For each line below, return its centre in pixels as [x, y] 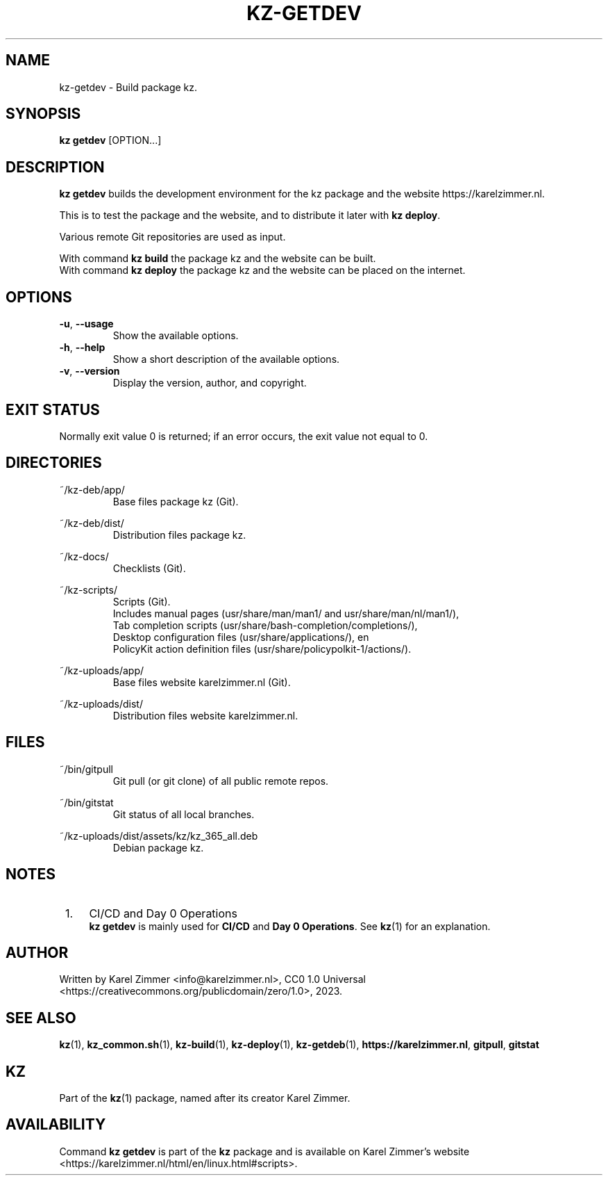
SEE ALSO [41, 1018]
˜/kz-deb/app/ [92, 489]
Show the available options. [176, 336]
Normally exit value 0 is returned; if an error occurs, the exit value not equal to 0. [244, 436]
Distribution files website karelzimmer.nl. [205, 715]
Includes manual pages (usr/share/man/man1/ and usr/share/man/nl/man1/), [286, 613]
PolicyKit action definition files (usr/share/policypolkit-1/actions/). [262, 649]
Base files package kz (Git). [176, 501]
